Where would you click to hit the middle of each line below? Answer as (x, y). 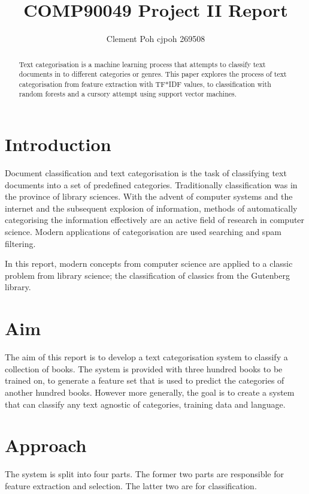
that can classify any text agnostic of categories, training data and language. (145, 404)
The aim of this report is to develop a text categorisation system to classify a (146, 357)
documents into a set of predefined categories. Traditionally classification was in (151, 184)
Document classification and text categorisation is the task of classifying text (146, 173)
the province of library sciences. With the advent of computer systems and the (149, 196)
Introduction (58, 144)
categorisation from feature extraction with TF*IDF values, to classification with (145, 84)
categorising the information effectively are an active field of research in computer (155, 220)
